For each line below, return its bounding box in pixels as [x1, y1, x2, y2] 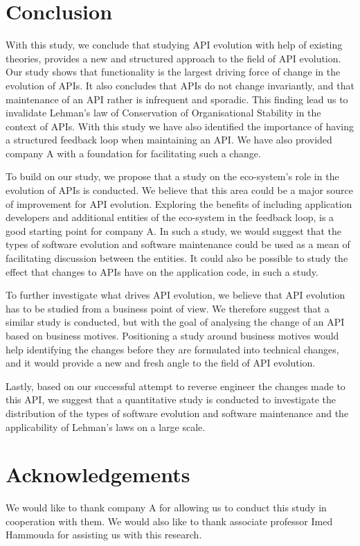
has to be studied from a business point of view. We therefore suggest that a [6, 301, 330, 315]
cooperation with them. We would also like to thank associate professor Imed [6, 513, 333, 528]
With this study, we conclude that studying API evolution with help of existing [6, 37, 343, 52]
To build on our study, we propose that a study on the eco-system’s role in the [6, 169, 339, 184]
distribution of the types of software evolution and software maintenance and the [6, 405, 349, 420]
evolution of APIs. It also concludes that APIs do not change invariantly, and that [6, 78, 354, 92]
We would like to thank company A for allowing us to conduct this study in [6, 500, 327, 515]
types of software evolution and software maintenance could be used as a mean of [6, 237, 350, 252]
